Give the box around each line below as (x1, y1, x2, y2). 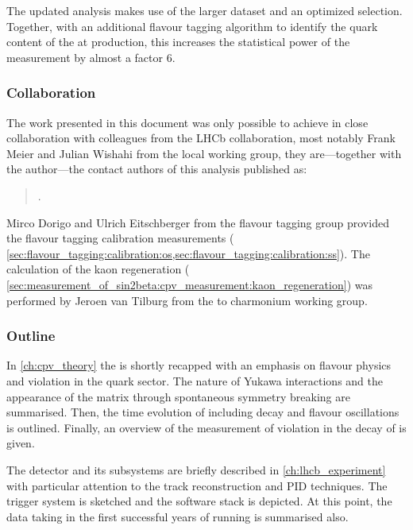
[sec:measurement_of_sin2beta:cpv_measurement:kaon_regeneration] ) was (6, 276, 372, 292)
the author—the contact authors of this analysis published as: (6, 161, 307, 177)
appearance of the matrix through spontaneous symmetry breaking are (6, 388, 350, 404)
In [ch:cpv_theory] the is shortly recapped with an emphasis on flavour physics (6, 357, 392, 373)
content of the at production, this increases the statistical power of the (6, 33, 350, 50)
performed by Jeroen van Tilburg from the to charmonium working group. (6, 292, 368, 308)
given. (6, 435, 35, 451)
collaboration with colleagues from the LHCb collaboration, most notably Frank (6, 130, 396, 146)
